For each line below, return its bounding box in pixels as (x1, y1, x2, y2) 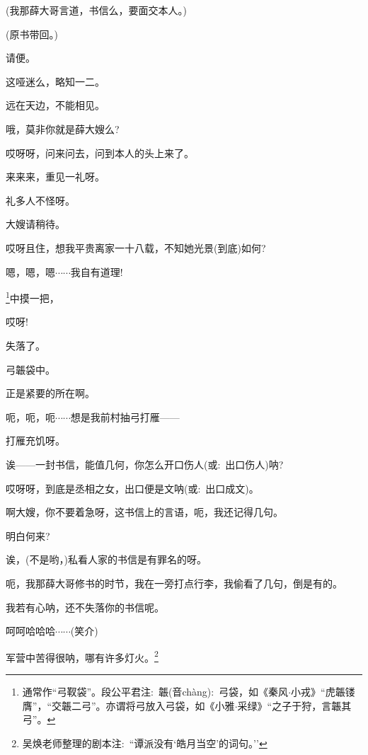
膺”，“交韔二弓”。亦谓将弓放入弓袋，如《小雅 (22, 698, 235, 713)
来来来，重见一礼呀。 (6, 169, 105, 184)
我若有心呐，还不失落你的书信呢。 (6, 599, 164, 614)
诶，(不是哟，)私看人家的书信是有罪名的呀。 (6, 552, 207, 567)
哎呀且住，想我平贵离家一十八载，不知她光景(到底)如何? (6, 240, 266, 255)
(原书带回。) (6, 26, 58, 41)
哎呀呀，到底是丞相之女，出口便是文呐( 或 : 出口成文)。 (6, 480, 259, 495)
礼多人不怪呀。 (6, 192, 75, 207)
